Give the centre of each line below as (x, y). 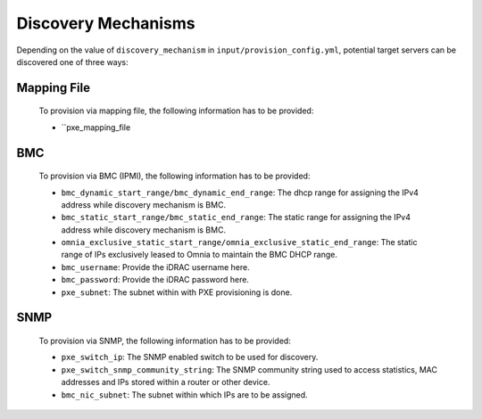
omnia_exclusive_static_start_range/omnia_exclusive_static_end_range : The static (239, 242)
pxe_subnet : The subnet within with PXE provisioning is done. (177, 292)
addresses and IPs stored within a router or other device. (166, 382)
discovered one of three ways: (72, 62)
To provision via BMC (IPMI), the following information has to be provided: (175, 176)
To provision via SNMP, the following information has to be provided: (165, 341)
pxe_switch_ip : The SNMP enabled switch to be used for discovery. (190, 357)
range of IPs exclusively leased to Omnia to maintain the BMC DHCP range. (199, 255)
